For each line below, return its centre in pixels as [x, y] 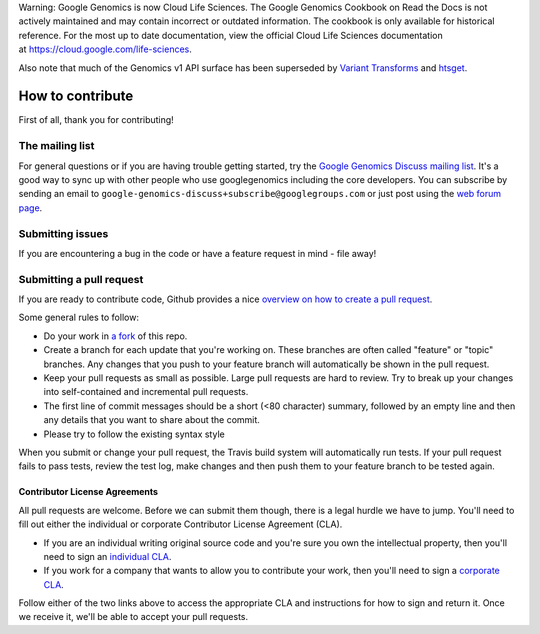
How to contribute [76, 96]
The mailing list [56, 146]
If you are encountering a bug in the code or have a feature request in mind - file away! [197, 253]
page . [30, 207]
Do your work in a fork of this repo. [115, 336]
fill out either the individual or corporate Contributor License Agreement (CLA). [180, 524]
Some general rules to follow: [79, 317]
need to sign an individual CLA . [107, 556]
